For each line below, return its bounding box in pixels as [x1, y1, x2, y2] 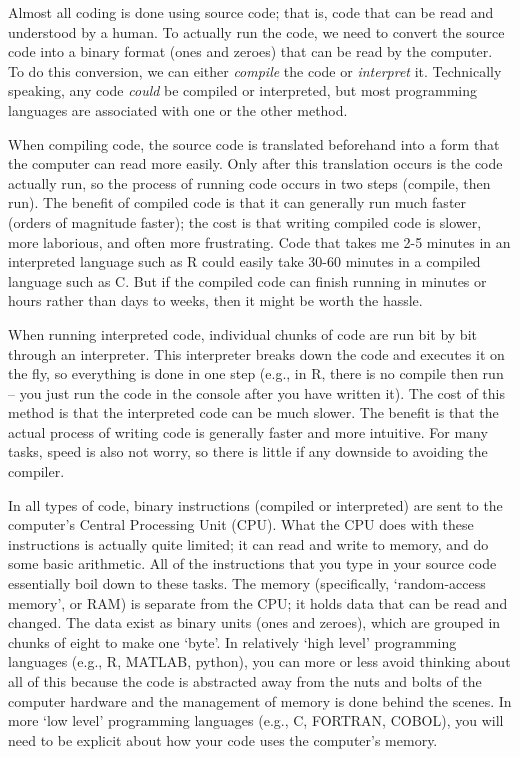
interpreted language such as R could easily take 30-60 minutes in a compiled [8, 251, 481, 272]
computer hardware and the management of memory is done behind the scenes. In [8, 690, 512, 711]
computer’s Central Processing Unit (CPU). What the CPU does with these [8, 514, 474, 535]
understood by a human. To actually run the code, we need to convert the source [8, 21, 505, 42]
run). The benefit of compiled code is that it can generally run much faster [8, 192, 467, 213]
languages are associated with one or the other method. [8, 99, 348, 120]
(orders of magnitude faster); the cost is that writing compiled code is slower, [8, 211, 482, 232]
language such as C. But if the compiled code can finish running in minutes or [8, 270, 487, 291]
